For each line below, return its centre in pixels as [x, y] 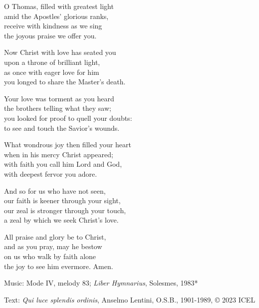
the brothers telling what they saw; [58, 108]
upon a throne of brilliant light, [52, 62]
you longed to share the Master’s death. [65, 82]
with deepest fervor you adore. [51, 173]
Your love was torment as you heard [59, 98]
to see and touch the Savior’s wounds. [62, 128]
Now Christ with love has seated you [60, 52]
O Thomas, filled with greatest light [59, 6]
